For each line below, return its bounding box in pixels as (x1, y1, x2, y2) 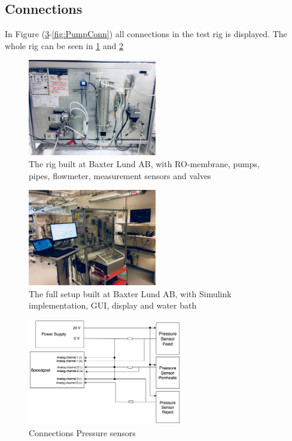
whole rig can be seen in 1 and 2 (5, 39, 124, 52)
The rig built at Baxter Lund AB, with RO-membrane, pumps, (29, 157, 260, 170)
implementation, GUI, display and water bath (29, 299, 197, 312)
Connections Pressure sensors (29, 426, 136, 439)
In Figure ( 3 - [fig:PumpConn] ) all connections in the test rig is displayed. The (5, 28, 287, 40)
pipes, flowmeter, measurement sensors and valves (29, 169, 211, 182)
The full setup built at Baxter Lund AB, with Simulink (29, 287, 232, 300)
